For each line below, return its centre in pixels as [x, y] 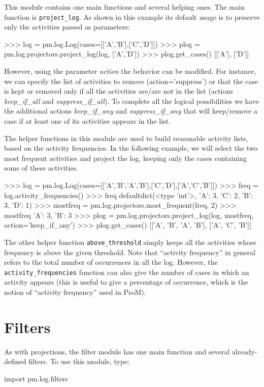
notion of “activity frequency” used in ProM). [75, 292]
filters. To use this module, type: [79, 361]
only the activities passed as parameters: [67, 27]
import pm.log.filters [36, 378]
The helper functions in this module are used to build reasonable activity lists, [126, 138]
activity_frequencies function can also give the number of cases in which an [127, 272]
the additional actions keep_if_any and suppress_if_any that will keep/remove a [131, 111]
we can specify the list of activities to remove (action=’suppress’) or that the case [131, 81]
